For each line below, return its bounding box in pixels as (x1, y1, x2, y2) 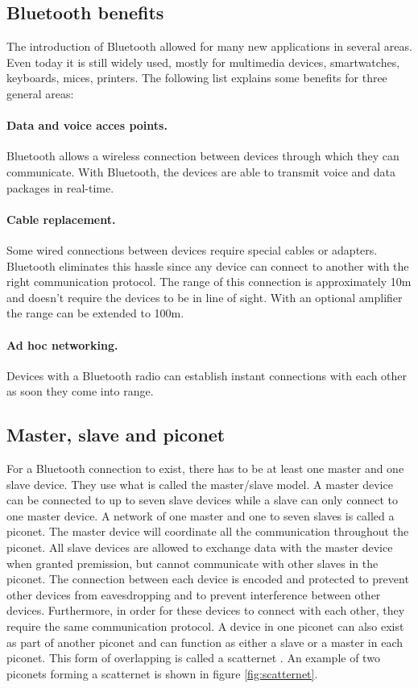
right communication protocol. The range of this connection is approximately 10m (6, 273, 412, 290)
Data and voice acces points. (6, 117, 168, 134)
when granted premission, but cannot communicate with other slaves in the (6, 554, 379, 571)
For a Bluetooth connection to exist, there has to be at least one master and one (6, 460, 404, 477)
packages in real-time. (6, 179, 114, 196)
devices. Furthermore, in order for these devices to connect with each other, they (6, 602, 405, 619)
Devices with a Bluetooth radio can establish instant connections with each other (6, 367, 408, 383)
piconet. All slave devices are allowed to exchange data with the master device (6, 539, 393, 556)
